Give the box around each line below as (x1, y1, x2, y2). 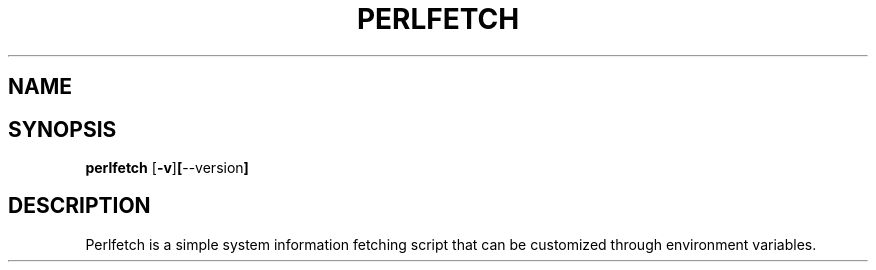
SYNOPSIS (8, 116, 117, 142)
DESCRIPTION (8, 193, 151, 219)
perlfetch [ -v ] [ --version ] (85, 159, 249, 177)
